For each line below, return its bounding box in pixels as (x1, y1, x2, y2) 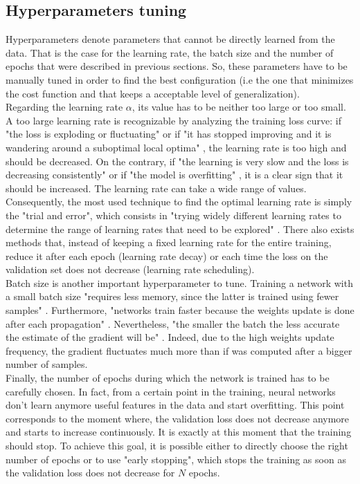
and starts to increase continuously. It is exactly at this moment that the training (6, 425, 352, 439)
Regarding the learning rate (6, 100, 123, 114)
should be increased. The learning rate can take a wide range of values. (6, 180, 307, 195)
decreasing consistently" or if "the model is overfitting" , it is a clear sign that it (6, 167, 343, 182)
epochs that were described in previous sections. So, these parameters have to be (6, 59, 348, 73)
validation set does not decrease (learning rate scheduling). (6, 262, 255, 277)
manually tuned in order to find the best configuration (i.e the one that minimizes (6, 72, 354, 86)
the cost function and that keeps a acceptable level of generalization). (6, 86, 300, 100)
